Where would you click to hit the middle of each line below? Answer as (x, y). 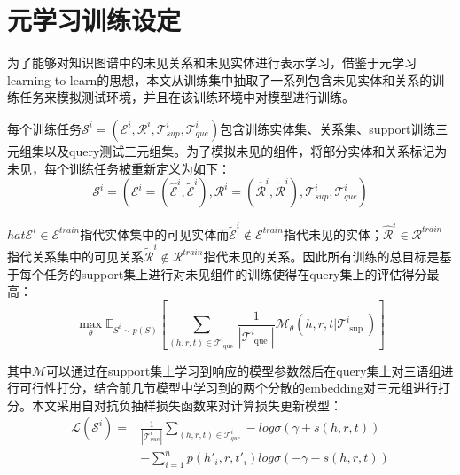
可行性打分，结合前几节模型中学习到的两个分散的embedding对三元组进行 (229, 388)
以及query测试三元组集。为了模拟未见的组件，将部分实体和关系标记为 (246, 150)
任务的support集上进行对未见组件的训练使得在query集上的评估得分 (235, 273)
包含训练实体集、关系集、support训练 (328, 128)
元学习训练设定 (94, 20)
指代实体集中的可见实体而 (155, 234)
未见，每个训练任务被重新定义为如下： (119, 168)
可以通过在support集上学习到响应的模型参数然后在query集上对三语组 (244, 370)
